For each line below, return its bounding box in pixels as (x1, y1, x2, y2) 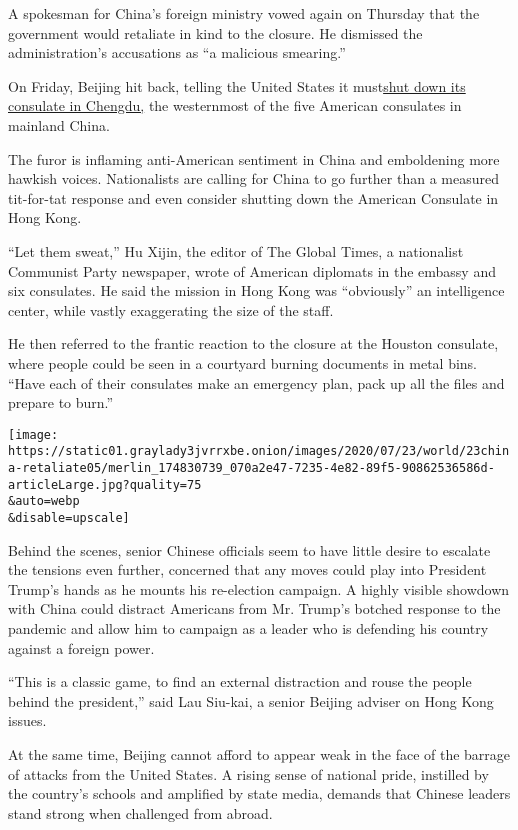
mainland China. (8, 114, 110, 135)
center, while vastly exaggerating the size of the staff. (8, 299, 334, 320)
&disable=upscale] (8, 510, 130, 525)
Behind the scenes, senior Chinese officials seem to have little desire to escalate (8, 539, 491, 560)
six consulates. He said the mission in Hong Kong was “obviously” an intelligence (8, 280, 505, 301)
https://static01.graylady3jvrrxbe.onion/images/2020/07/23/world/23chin (8, 444, 510, 459)
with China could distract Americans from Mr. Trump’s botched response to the (8, 598, 501, 619)
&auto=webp (8, 494, 80, 509)
